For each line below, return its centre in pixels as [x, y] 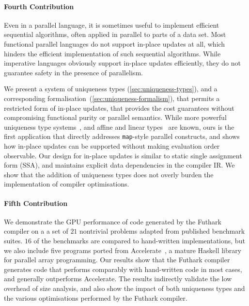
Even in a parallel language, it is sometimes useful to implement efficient [112, 25]
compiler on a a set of [36, 231]
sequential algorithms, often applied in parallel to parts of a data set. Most [115, 34]
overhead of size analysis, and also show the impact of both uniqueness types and [124, 288]
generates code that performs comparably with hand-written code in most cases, [123, 269]
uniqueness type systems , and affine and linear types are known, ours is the [119, 127]
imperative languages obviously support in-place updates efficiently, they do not [122, 63]
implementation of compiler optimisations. [67, 184]
